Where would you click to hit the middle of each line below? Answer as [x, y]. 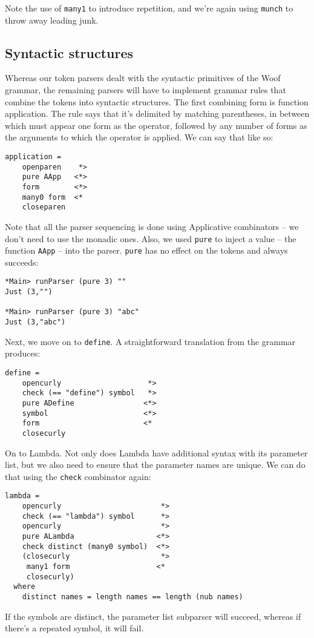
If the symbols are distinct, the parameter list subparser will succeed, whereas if [153, 616]
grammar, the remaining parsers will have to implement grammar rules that [146, 90]
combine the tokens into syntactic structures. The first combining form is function [157, 101]
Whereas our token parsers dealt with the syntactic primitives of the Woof [143, 78]
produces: [23, 353]
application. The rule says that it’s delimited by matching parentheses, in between [157, 113]
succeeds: [22, 262]
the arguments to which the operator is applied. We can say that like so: [139, 137]
